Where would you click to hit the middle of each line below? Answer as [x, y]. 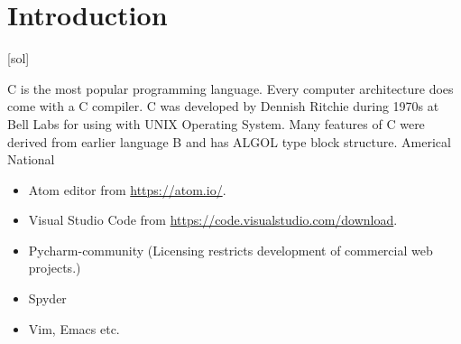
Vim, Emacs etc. [74, 328]
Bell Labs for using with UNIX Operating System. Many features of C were [216, 123]
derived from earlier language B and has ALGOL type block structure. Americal [229, 141]
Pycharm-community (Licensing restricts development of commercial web [230, 250]
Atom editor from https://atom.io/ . [127, 189]
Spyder [47, 298]
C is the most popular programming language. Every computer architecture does [230, 88]
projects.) [55, 268]
